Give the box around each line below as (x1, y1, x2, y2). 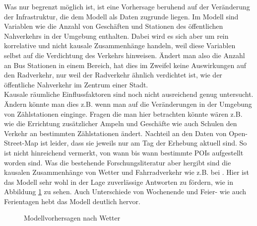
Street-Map (4, 138, 38, 148)
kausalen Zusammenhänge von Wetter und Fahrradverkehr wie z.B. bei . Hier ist (4, 167, 249, 177)
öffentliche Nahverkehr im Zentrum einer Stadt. (4, 79, 148, 89)
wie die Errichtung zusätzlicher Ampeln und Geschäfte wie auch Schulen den (4, 118, 237, 129)
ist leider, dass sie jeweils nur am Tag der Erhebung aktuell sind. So (40, 138, 247, 148)
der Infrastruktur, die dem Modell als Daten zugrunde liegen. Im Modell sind (4, 11, 239, 21)
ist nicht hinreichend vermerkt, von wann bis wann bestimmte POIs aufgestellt (4, 147, 244, 157)
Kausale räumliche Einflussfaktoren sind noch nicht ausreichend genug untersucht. (4, 89, 254, 99)
